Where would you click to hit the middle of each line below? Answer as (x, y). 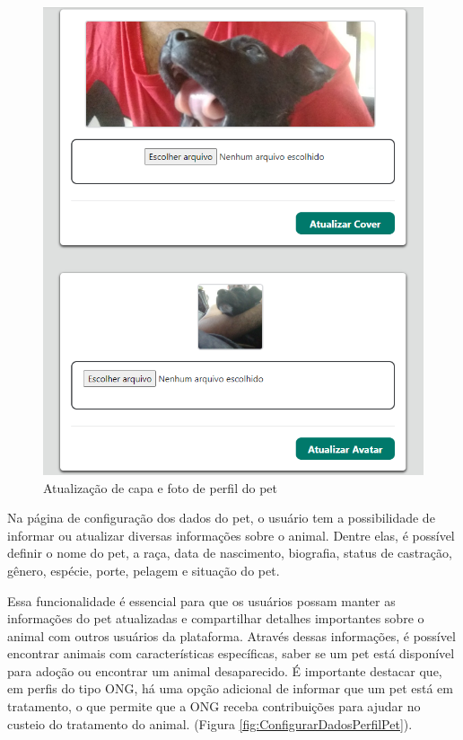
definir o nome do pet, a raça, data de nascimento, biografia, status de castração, (230, 553)
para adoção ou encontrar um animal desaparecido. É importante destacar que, (225, 670)
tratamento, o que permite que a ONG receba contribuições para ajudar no (214, 706)
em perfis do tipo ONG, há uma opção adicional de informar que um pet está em (230, 688)
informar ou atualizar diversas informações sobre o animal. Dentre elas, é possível (231, 535)
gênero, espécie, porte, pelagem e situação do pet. (144, 570)
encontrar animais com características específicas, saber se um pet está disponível (231, 653)
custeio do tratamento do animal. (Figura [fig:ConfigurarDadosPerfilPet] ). (210, 723)
